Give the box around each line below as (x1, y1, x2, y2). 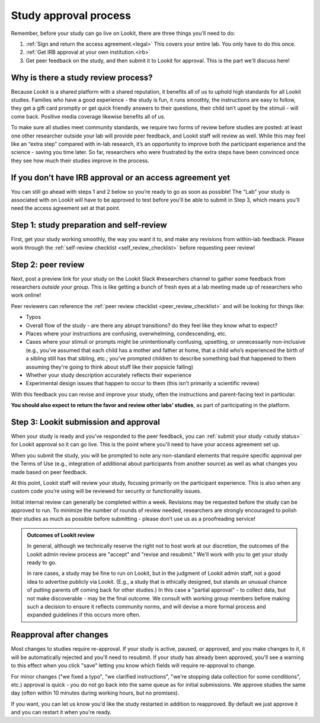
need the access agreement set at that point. (11, 204, 121, 212)
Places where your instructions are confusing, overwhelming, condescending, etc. (25, 329, 227, 337)
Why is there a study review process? (11, 72, 153, 82)
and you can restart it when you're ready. (11, 709, 112, 716)
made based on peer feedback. (11, 468, 88, 475)
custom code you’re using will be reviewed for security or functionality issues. (11, 488, 201, 495)
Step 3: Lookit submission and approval (11, 417, 160, 427)
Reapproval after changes (11, 630, 109, 640)
